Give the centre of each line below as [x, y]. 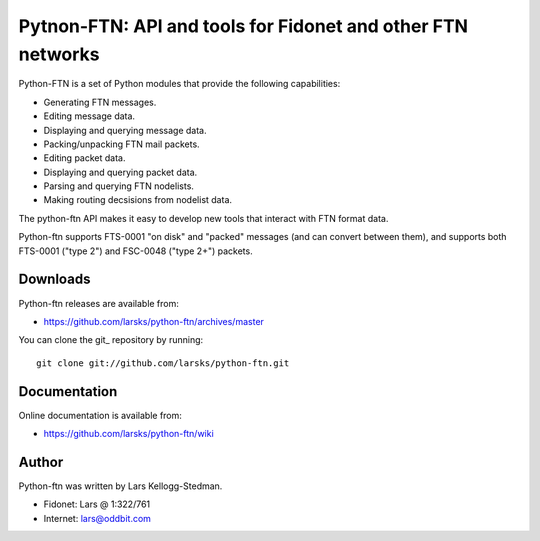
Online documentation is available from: [100, 415]
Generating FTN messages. [100, 102]
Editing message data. [89, 116]
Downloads [54, 279]
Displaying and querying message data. [125, 130]
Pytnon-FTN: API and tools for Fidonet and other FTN [243, 26]
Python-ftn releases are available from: [99, 303]
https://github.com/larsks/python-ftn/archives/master [154, 321]
